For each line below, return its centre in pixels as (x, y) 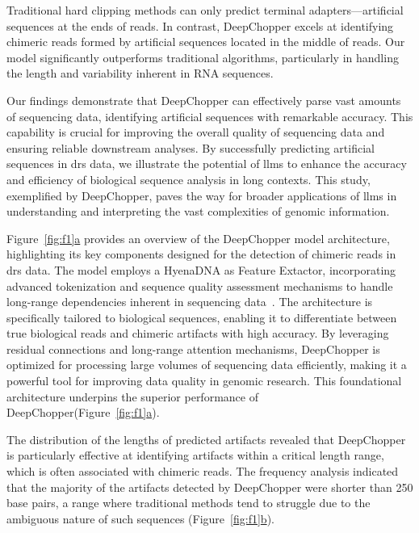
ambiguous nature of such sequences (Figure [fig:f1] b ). (140, 518)
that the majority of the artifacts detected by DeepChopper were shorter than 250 (210, 487)
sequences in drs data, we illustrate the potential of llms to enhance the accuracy (207, 164)
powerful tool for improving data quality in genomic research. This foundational (204, 381)
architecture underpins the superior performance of (132, 396)
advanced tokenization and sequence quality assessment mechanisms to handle (200, 285)
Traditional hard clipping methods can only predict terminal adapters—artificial (205, 10)
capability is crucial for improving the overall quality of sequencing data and (196, 132)
